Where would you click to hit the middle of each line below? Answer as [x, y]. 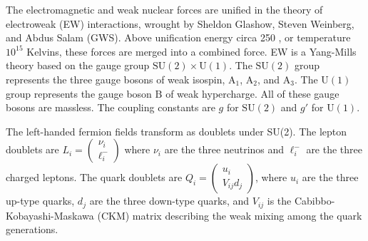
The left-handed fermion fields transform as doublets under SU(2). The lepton [177, 131]
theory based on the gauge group [78, 65]
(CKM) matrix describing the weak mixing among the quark [230, 215]
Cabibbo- [315, 201]
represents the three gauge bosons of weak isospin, [116, 79]
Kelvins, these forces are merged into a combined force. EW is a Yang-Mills [191, 51]
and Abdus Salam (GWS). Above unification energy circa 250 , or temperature [178, 37]
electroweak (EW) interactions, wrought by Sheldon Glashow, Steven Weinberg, [180, 23]
